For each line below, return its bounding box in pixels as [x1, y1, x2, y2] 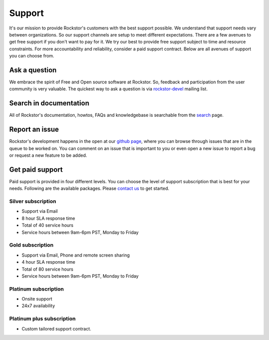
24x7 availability [21, 303, 55, 309]
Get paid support [9, 165, 63, 174]
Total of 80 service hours [21, 266, 74, 272]
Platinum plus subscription [9, 315, 76, 322]
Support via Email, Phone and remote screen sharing [21, 252, 130, 258]
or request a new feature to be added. [9, 152, 87, 158]
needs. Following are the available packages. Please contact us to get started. [9, 185, 169, 192]
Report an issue [9, 125, 59, 134]
